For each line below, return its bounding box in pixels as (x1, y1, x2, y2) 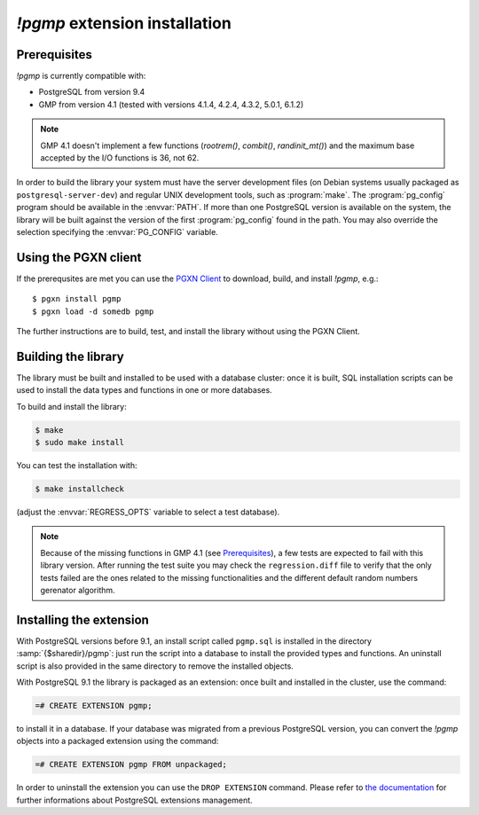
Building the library (16, 349, 124, 364)
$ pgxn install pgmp (32, 294, 122, 304)
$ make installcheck (35, 484, 124, 494)
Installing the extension (16, 612, 150, 627)
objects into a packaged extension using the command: (16, 736, 219, 747)
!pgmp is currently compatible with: (16, 71, 146, 82)
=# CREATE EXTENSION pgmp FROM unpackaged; (35, 759, 228, 770)
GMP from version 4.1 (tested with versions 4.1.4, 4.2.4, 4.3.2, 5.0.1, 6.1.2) (38, 98, 304, 110)
